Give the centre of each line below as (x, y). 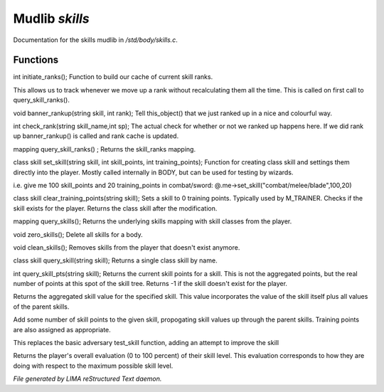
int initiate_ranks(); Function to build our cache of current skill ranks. (113, 77)
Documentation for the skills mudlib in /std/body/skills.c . (95, 40)
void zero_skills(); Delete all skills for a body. (78, 234)
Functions (36, 60)
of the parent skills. (41, 307)
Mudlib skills (51, 18)
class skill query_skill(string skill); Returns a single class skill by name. (115, 260)
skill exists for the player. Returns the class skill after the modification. (115, 208)
